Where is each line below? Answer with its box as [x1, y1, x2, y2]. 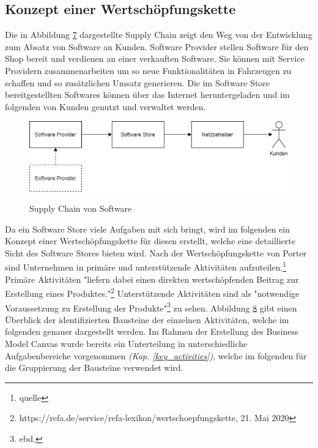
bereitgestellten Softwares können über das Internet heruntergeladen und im [5, 88, 290, 101]
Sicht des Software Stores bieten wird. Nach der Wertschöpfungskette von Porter [5, 246, 307, 259]
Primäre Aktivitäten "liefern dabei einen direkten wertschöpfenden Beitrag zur [5, 272, 299, 285]
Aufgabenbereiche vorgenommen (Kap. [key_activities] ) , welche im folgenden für [5, 349, 307, 362]
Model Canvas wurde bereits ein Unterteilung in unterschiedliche [5, 337, 248, 349]
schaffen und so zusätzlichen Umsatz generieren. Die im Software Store [5, 76, 270, 89]
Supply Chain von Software [29, 202, 132, 215]
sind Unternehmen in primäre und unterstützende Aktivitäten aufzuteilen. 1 [5, 259, 287, 274]
